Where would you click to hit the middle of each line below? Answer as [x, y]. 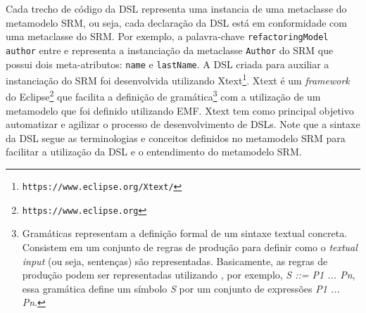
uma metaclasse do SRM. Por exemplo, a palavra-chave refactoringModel [167, 36]
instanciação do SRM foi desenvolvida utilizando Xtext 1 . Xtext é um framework [178, 79]
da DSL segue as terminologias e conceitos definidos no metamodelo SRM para [176, 138]
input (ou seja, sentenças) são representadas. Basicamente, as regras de [175, 261]
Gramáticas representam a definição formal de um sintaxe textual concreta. [185, 233]
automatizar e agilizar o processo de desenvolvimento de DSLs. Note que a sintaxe [183, 124]
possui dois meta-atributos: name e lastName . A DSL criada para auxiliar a [168, 64]
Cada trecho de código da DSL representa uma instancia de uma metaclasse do [176, 8]
